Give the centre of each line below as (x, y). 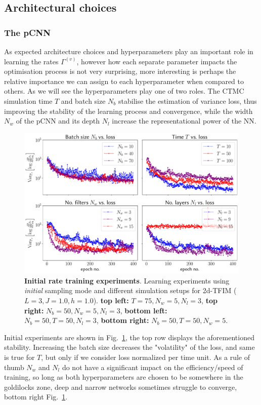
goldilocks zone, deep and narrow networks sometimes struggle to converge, (121, 387)
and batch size (83, 100)
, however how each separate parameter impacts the (157, 61)
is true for (19, 357)
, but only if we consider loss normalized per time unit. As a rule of (145, 357)
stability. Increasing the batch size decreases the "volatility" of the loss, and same (129, 347)
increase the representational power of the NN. (184, 121)
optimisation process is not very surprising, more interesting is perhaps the (120, 71)
